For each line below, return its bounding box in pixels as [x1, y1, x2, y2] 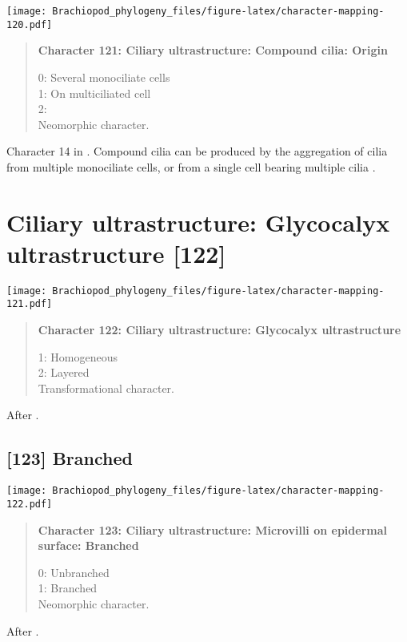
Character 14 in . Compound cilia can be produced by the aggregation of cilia [6, 143, 388, 159]
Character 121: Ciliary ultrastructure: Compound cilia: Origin [38, 42, 388, 59]
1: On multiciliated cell [38, 84, 151, 101]
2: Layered [38, 364, 90, 381]
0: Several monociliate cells [38, 68, 170, 85]
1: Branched [38, 579, 98, 596]
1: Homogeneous [38, 348, 118, 365]
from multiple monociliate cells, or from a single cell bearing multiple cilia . [6, 158, 376, 175]
